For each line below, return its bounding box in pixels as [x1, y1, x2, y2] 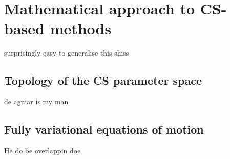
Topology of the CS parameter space [4, 72, 202, 88]
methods [50, 18, 112, 39]
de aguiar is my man [4, 96, 69, 107]
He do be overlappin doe [4, 145, 81, 155]
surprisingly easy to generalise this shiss [4, 47, 129, 58]
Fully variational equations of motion [4, 121, 204, 137]
